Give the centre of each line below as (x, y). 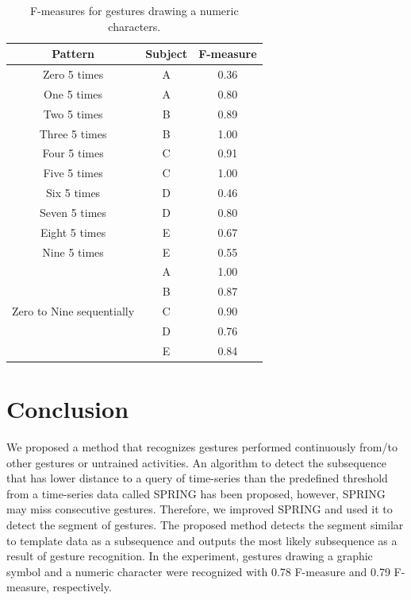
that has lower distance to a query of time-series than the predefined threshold (197, 478)
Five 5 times (73, 173)
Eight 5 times (73, 232)
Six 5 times (73, 193)
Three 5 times (73, 133)
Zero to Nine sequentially (73, 311)
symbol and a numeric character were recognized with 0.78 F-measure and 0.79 (198, 571)
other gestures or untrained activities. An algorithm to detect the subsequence (196, 462)
